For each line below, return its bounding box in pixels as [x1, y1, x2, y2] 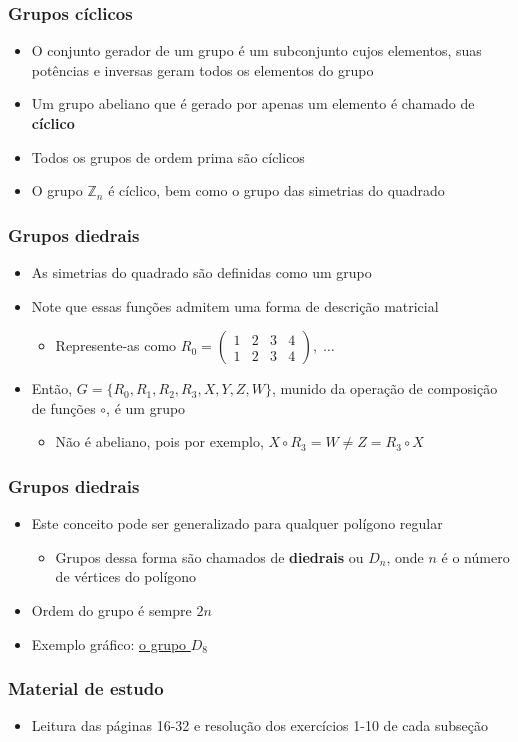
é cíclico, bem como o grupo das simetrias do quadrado [108, 180, 445, 201]
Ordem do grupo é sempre [31, 599, 192, 620]
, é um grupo [106, 397, 186, 418]
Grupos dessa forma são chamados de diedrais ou [55, 546, 364, 567]
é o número [441, 546, 510, 567]
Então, [31, 378, 73, 399]
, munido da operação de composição [271, 378, 498, 399]
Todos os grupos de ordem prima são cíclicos [31, 146, 305, 167]
